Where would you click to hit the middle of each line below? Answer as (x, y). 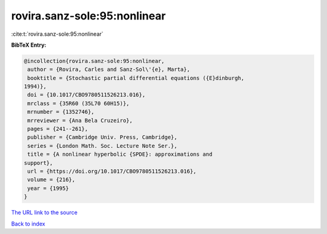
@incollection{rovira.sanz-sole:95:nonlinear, (94, 61)
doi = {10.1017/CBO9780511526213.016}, (86, 95)
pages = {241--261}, (58, 129)
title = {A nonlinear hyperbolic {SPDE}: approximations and (120, 154)
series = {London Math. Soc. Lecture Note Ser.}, (103, 146)
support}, (38, 163)
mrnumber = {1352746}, (61, 112)
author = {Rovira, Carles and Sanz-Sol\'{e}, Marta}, (109, 69)
